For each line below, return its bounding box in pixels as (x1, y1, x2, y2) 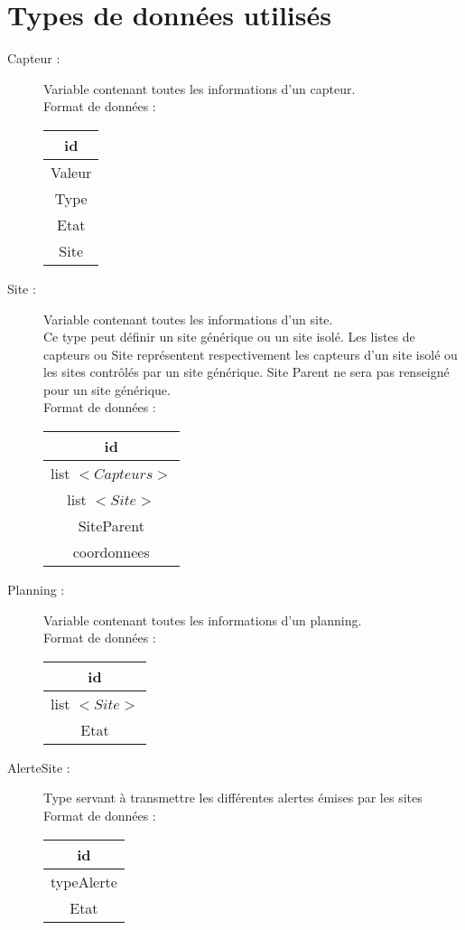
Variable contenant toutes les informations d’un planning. (43, 610, 362, 629)
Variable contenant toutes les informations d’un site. (43, 309, 333, 328)
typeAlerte (51, 870, 117, 892)
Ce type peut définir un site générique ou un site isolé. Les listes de (43, 327, 415, 346)
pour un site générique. (43, 380, 171, 399)
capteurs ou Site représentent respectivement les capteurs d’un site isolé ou (43, 344, 458, 363)
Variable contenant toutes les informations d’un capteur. (43, 79, 356, 98)
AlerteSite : (7, 757, 70, 776)
